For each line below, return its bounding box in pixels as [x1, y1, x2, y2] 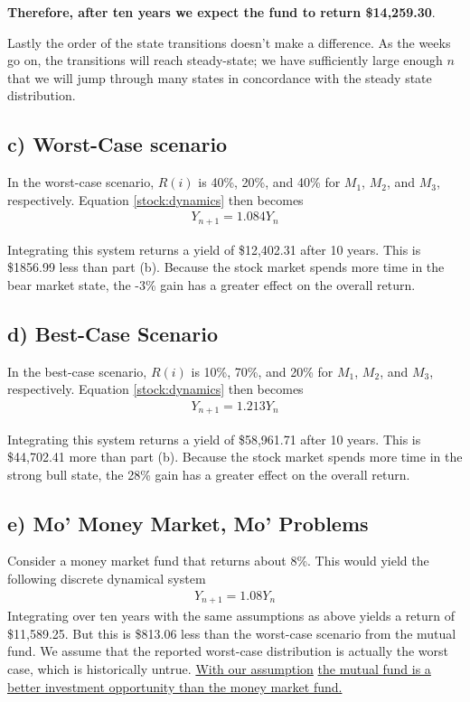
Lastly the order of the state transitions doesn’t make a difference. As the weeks [7, 33, 451, 51]
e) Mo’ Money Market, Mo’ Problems [7, 509, 369, 537]
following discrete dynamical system [7, 569, 206, 588]
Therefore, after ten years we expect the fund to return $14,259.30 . [7, 3, 436, 21]
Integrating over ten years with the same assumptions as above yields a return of [7, 606, 455, 625]
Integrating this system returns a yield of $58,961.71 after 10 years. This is [7, 429, 421, 448]
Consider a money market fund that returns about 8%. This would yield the [7, 551, 429, 570]
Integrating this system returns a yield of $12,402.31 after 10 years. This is [7, 239, 421, 258]
